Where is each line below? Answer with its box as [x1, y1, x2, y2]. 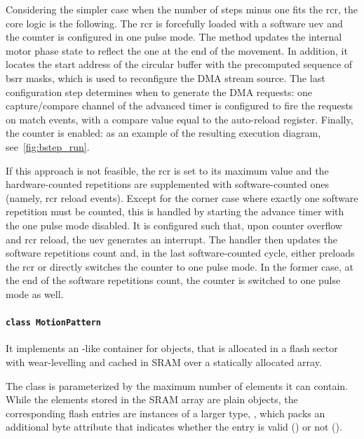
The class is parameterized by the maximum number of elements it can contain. [6, 378, 349, 393]
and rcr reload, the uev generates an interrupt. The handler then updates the [6, 231, 338, 246]
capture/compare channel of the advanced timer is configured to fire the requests [6, 98, 353, 113]
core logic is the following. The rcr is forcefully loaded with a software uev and [6, 15, 343, 30]
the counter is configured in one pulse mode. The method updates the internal [6, 29, 342, 44]
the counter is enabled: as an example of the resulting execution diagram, [6, 126, 321, 140]
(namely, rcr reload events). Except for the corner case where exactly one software [6, 190, 358, 205]
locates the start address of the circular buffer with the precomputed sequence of [6, 57, 353, 72]
